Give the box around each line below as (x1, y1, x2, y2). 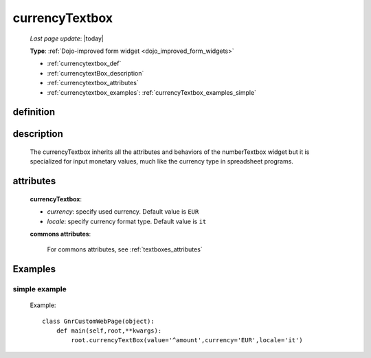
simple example (12, 284, 67, 294)
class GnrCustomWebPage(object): (42, 317, 155, 325)
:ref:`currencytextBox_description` (47, 69, 144, 77)
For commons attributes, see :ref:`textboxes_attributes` (47, 245, 203, 254)
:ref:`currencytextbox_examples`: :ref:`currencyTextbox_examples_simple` (47, 88, 257, 96)
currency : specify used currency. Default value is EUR (47, 208, 199, 216)
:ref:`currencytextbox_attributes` (47, 79, 139, 87)
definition (12, 107, 56, 118)
